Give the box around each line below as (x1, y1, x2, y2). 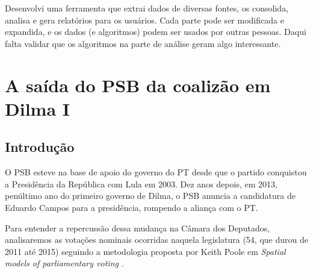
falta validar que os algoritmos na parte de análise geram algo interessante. (5, 37, 281, 49)
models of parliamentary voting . (5, 257, 124, 269)
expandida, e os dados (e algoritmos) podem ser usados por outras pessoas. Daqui (5, 25, 306, 38)
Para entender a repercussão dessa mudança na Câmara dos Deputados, (5, 221, 270, 234)
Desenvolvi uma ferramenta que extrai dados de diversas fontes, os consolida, (5, 2, 289, 14)
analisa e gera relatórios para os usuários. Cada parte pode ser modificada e (5, 13, 284, 26)
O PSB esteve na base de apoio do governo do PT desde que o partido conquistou (5, 166, 307, 178)
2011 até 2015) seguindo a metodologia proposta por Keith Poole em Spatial (5, 245, 286, 257)
